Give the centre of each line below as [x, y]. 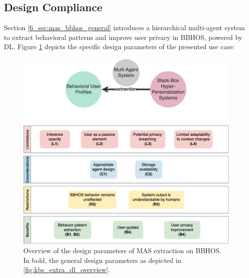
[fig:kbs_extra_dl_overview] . [67, 269]
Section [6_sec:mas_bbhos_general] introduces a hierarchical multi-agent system [124, 28]
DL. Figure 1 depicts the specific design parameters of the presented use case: [119, 46]
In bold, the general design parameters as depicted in [102, 260]
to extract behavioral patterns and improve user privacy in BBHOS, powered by [123, 37]
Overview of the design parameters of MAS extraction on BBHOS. [122, 250]
